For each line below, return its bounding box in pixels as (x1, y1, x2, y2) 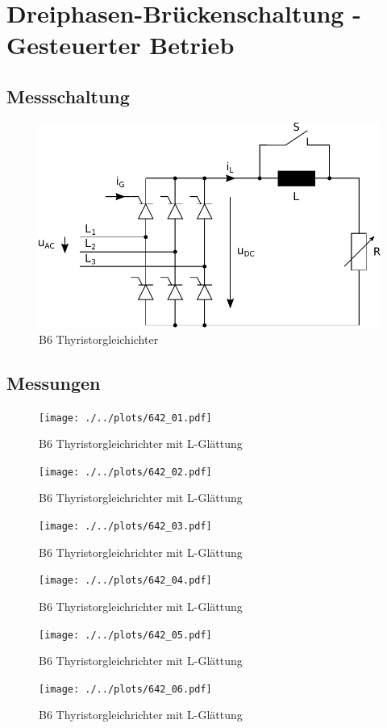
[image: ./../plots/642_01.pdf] (39, 412, 212, 424)
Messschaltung (6, 83, 130, 108)
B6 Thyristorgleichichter (39, 330, 159, 347)
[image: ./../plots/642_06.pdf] (39, 683, 212, 695)
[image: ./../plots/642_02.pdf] (39, 466, 212, 478)
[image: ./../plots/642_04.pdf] (39, 575, 212, 587)
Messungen (6, 370, 101, 395)
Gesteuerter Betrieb (6, 28, 235, 61)
